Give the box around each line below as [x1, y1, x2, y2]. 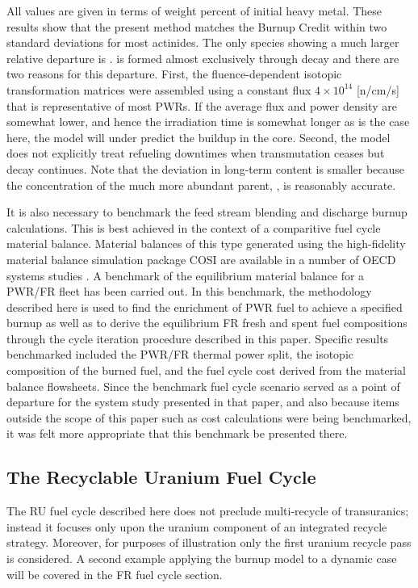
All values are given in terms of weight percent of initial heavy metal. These [6, 2, 382, 19]
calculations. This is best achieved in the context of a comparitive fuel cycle [6, 219, 381, 236]
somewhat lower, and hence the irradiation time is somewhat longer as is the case [6, 113, 410, 130]
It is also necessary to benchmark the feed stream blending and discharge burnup [6, 204, 408, 220]
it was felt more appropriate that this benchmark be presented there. [6, 425, 348, 442]
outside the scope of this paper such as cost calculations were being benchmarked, [6, 409, 412, 426]
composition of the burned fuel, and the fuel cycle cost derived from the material [6, 362, 406, 379]
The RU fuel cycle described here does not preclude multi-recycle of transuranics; [6, 502, 409, 519]
